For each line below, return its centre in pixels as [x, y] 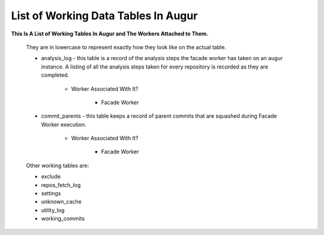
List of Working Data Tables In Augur [104, 16]
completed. [55, 75]
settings [51, 194]
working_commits [63, 219]
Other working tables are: [58, 165]
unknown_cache [61, 202]
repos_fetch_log [61, 185]
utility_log [53, 210]
